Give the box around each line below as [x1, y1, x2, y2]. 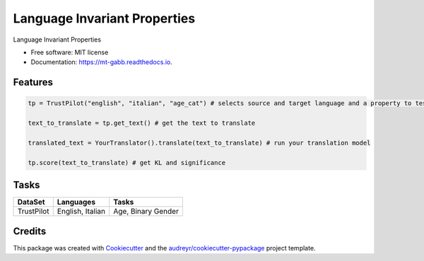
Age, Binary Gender [113, 207, 179, 217]
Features [13, 76, 53, 88]
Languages [57, 198, 95, 207]
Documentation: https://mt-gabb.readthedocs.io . [30, 58, 172, 66]
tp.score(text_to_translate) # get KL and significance [28, 159, 226, 166]
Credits [13, 225, 47, 237]
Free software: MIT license [30, 48, 109, 56]
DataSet [17, 198, 45, 207]
